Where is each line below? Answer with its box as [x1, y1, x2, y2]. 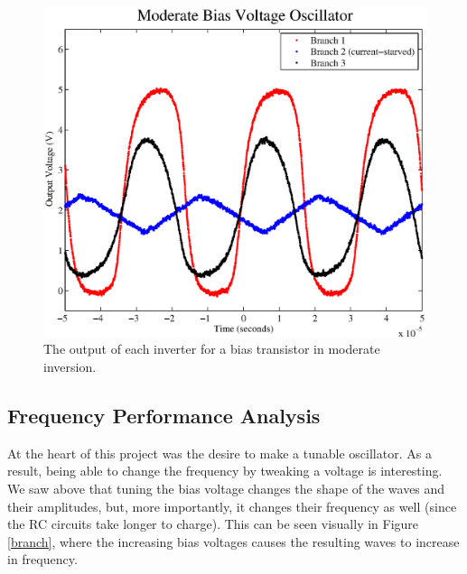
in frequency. [7, 550, 78, 569]
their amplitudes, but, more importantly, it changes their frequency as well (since [7, 496, 457, 515]
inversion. [43, 356, 97, 375]
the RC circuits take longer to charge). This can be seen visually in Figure [7, 514, 419, 533]
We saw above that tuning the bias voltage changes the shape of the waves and [7, 478, 445, 497]
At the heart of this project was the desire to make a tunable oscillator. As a [7, 443, 432, 462]
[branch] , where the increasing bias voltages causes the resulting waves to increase [7, 532, 460, 551]
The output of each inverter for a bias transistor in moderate [43, 339, 380, 358]
